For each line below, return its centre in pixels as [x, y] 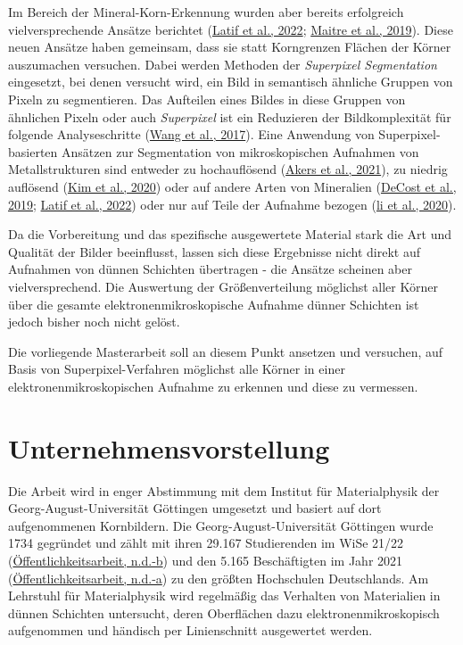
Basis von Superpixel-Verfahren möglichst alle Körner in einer [177, 369]
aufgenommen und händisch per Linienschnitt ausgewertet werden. [190, 630]
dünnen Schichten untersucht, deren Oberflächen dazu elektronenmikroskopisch [224, 612]
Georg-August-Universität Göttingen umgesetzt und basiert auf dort [195, 508]
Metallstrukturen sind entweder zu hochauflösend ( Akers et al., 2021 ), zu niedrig [228, 169]
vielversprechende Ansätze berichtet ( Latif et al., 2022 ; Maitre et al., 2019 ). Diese [231, 29]
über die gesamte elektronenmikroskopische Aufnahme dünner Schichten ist [214, 304]
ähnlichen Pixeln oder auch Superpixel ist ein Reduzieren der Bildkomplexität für [230, 116]
